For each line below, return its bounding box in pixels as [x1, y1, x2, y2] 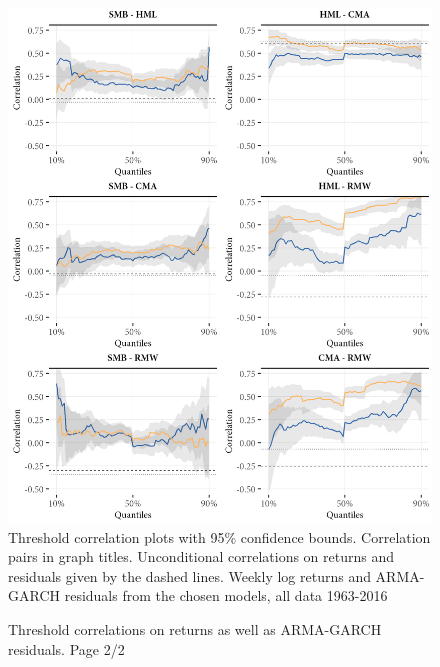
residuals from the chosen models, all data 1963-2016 [64, 585, 388, 606]
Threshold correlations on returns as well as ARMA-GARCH [8, 619, 382, 639]
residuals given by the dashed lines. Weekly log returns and [8, 565, 371, 586]
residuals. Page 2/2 [8, 638, 125, 659]
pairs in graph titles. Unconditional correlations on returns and [8, 546, 394, 567]
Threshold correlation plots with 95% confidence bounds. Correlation [8, 526, 431, 547]
